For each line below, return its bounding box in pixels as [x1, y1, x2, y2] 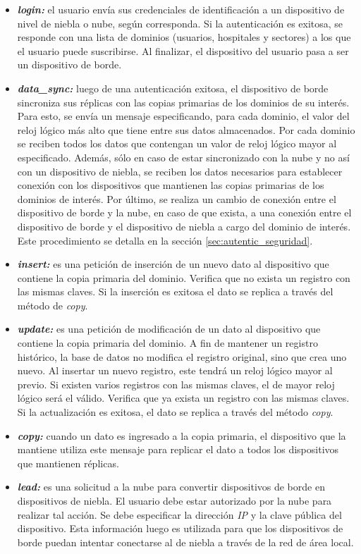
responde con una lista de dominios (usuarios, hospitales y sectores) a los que [17, 30, 351, 44]
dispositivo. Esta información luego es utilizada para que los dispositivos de [17, 521, 343, 536]
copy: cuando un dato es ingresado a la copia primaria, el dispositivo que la [17, 428, 346, 443]
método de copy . [17, 297, 88, 312]
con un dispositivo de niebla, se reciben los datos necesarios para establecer [17, 164, 343, 178]
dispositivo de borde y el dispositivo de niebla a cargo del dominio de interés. [17, 218, 351, 233]
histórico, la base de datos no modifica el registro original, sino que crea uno [17, 349, 347, 364]
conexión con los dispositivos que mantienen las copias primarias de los [17, 178, 324, 192]
